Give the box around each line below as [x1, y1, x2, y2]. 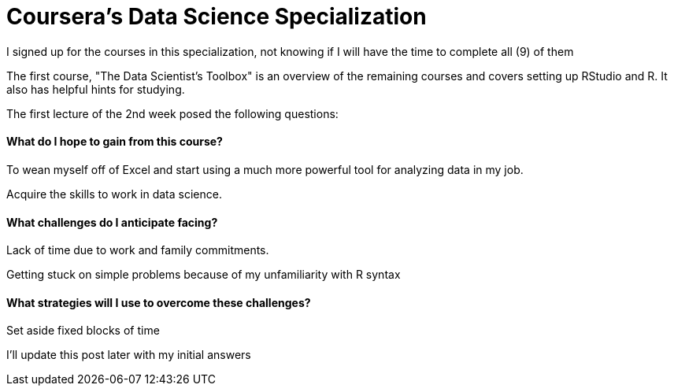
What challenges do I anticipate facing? [6, 215, 218, 229]
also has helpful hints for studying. [6, 82, 185, 96]
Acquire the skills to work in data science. [6, 187, 222, 201]
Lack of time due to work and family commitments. [6, 243, 269, 257]
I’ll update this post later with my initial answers [6, 348, 251, 362]
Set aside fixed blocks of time [6, 324, 160, 338]
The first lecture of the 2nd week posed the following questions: [6, 106, 339, 120]
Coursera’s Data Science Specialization [6, 3, 427, 30]
